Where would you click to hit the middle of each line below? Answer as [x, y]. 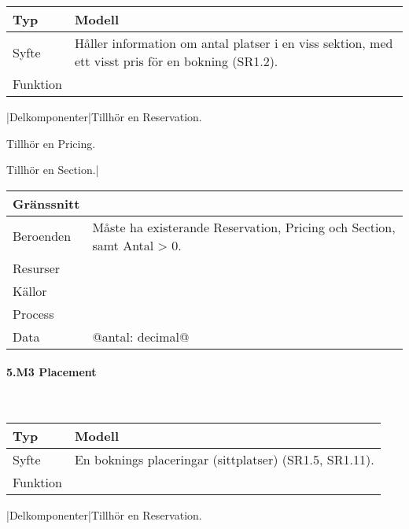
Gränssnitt [46, 203]
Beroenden [42, 236]
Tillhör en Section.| [53, 170]
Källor [30, 290]
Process [33, 313]
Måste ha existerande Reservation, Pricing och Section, [244, 227]
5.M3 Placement [52, 372]
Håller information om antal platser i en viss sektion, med [234, 43]
